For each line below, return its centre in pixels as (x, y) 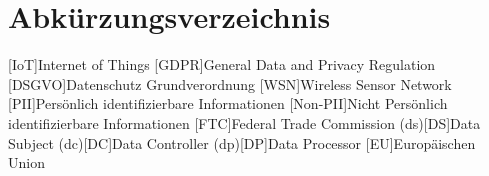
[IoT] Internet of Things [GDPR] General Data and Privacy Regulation (222, 64)
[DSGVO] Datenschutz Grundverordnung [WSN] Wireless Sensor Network (230, 83)
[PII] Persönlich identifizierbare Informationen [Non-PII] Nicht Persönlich (228, 103)
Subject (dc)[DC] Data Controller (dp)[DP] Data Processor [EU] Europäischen (242, 142)
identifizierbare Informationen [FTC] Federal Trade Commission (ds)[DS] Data (244, 122)
